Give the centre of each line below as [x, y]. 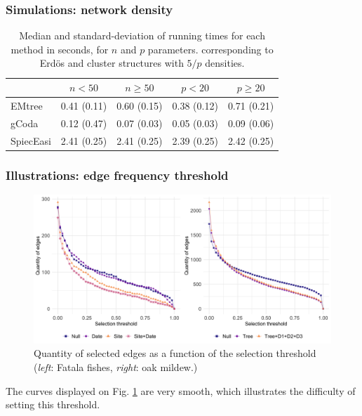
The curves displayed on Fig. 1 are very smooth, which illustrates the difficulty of [181, 390]
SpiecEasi [31, 140]
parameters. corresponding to [210, 49]
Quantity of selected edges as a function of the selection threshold [175, 353]
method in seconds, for [60, 49]
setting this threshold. [53, 404]
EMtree [27, 105]
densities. [225, 63]
